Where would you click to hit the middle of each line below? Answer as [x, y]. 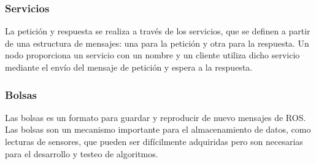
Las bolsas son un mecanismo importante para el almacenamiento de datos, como [158, 129]
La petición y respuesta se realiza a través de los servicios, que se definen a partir [158, 31]
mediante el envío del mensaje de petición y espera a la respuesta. [129, 67]
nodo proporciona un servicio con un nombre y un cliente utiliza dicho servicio [152, 55]
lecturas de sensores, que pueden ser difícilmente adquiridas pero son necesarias [154, 141]
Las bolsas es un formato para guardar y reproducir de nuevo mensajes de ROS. [156, 117]
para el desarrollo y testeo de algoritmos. [82, 153]
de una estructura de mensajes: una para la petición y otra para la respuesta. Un [157, 43]
